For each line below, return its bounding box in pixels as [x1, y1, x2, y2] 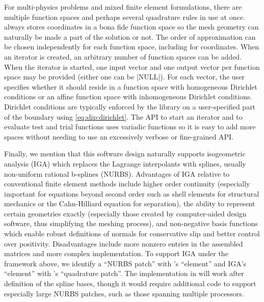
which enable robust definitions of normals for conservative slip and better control [4, 228, 260, 239]
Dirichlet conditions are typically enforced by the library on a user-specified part [4, 101, 256, 112]
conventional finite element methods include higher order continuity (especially [4, 178, 250, 189]
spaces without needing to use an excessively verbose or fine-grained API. [4, 131, 233, 142]
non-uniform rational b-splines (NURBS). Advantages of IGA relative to [4, 168, 230, 179]
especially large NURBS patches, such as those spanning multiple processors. [4, 288, 244, 298]
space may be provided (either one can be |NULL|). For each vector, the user [4, 71, 245, 82]
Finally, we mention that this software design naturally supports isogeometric [4, 148, 246, 159]
